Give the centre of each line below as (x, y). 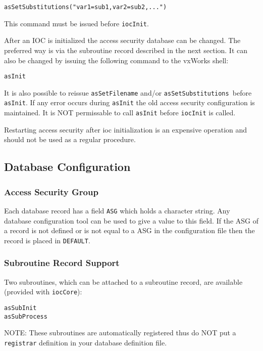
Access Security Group (51, 191)
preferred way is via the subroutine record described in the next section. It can (126, 50)
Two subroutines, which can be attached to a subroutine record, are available (123, 281)
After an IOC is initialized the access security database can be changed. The (122, 40)
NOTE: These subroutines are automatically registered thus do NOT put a (120, 333)
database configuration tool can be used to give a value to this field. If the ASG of (131, 220)
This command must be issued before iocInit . (76, 23)
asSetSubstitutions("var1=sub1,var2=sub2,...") (86, 7)
